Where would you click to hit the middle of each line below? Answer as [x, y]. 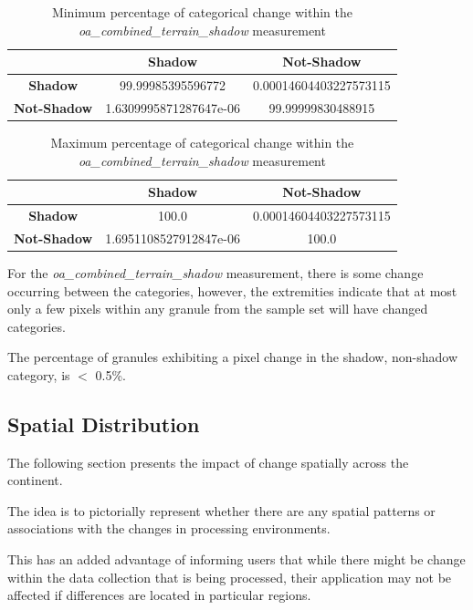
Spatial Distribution [104, 424]
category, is [39, 374]
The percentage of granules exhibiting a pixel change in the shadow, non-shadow [233, 357]
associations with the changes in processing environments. [169, 528]
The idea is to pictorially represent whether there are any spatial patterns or [221, 510]
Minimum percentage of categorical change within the [202, 12]
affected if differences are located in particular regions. [159, 595]
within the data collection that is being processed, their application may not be [230, 577]
